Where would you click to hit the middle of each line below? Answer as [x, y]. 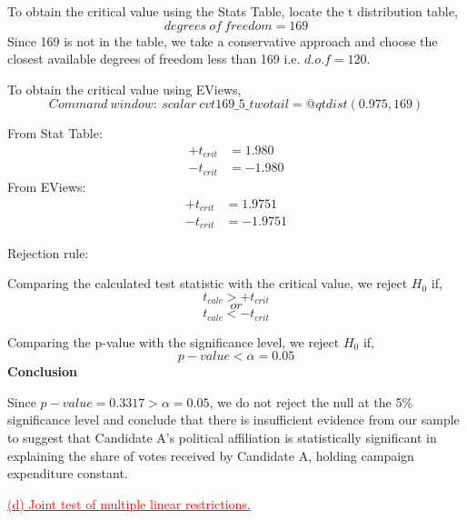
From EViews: [47, 186]
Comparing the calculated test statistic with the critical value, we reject [208, 283]
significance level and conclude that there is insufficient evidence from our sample [233, 420]
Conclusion [43, 371]
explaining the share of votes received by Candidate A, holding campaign [211, 455]
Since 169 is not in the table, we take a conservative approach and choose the [223, 40]
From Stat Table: [55, 133]
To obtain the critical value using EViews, [124, 89]
